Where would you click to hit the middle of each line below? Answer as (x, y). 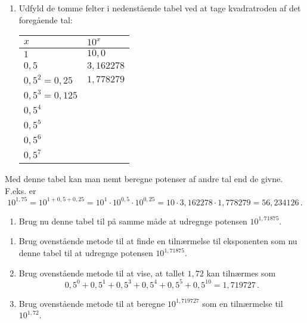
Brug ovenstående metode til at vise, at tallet (102, 273)
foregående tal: (46, 19)
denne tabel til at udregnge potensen (86, 253)
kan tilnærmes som (241, 273)
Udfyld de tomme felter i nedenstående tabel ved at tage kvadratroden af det (160, 8)
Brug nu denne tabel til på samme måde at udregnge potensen (133, 221)
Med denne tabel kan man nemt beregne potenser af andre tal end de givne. (144, 179)
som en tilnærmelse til (243, 303)
